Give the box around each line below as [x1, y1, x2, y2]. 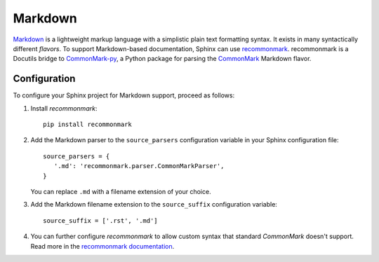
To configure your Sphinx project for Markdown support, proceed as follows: [13, 91, 235, 99]
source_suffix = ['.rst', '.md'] [43, 216, 158, 224]
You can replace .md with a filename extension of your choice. [30, 187, 211, 195]
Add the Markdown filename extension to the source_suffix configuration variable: [30, 200, 277, 209]
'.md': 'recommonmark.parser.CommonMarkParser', [53, 162, 225, 170]
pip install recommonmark [43, 120, 133, 129]
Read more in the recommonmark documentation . [30, 242, 175, 250]
